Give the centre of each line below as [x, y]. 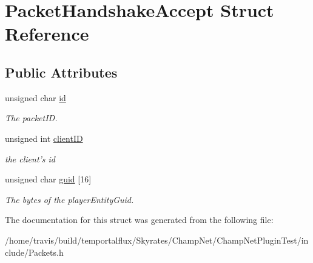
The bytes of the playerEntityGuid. [69, 199]
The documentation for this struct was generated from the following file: [139, 220]
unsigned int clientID [44, 138]
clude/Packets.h [34, 252]
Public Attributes [61, 72]
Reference [47, 34]
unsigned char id [35, 97]
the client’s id [30, 158]
